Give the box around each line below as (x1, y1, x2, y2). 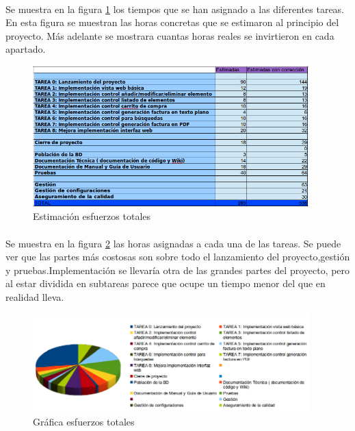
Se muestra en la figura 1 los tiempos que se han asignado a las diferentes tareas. (5, 1, 345, 16)
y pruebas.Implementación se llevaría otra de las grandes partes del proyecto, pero (5, 262, 350, 277)
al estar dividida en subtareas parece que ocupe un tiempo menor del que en (5, 276, 326, 291)
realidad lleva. (5, 289, 64, 304)
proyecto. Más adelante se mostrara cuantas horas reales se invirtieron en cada (5, 28, 334, 42)
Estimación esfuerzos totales (33, 209, 151, 223)
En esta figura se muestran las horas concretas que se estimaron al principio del (5, 15, 339, 29)
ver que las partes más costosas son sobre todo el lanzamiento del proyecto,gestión (5, 249, 350, 264)
